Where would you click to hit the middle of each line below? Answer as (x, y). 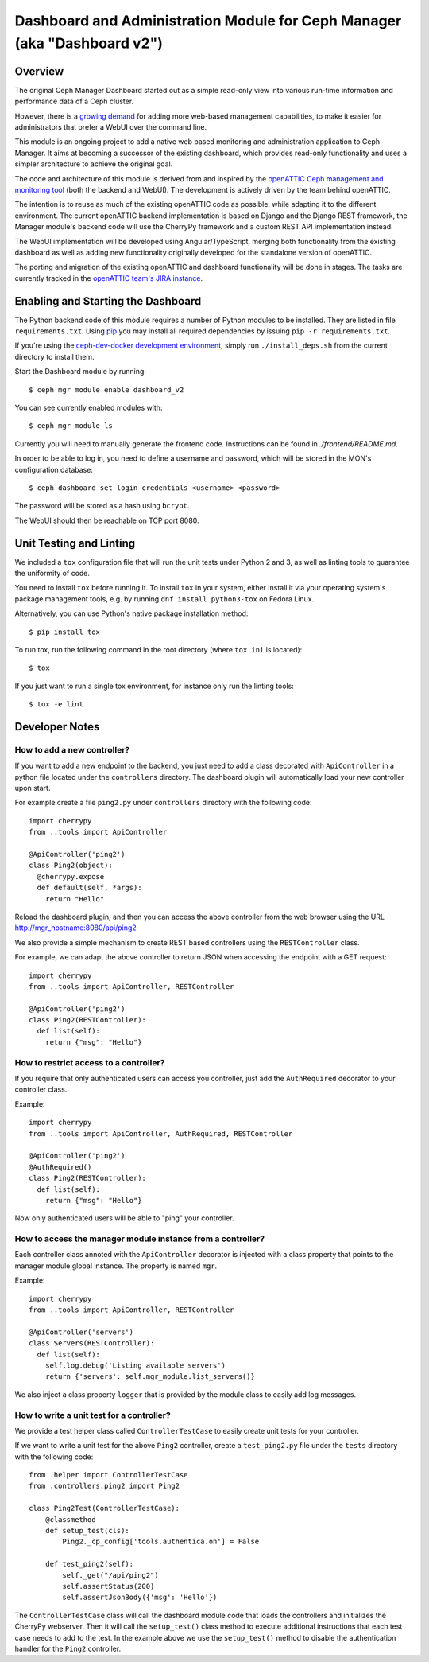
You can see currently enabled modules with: (89, 407)
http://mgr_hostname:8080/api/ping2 (75, 928)
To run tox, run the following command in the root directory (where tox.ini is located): (158, 649)
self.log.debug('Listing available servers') (135, 1365)
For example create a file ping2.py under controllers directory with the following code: (163, 803)
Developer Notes (57, 727)
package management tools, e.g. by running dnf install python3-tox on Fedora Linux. (164, 599)
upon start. (33, 788)
